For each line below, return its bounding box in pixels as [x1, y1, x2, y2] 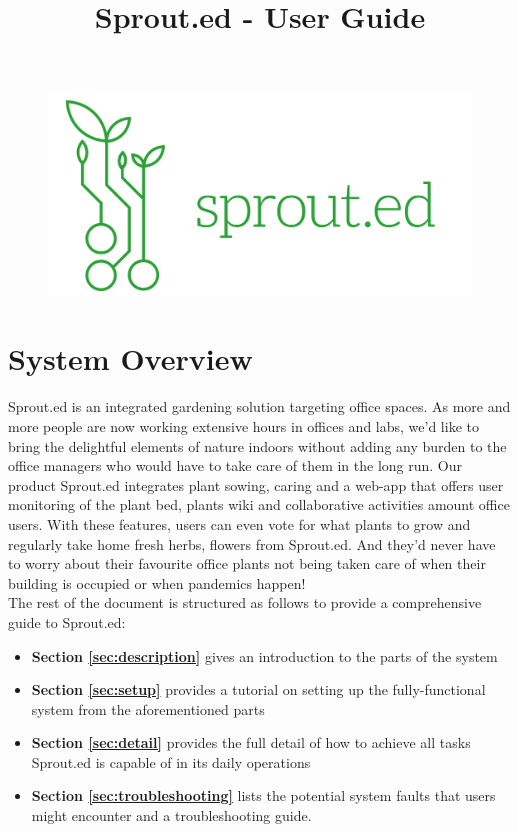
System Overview [8, 338, 253, 379]
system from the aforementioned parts [31, 698, 265, 719]
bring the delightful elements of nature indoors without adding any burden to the [8, 435, 507, 456]
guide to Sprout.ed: [8, 611, 126, 632]
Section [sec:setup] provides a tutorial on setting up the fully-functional [31, 679, 486, 700]
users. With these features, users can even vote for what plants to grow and [8, 513, 471, 534]
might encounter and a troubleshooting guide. [31, 805, 312, 826]
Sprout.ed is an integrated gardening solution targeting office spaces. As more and [8, 396, 511, 417]
